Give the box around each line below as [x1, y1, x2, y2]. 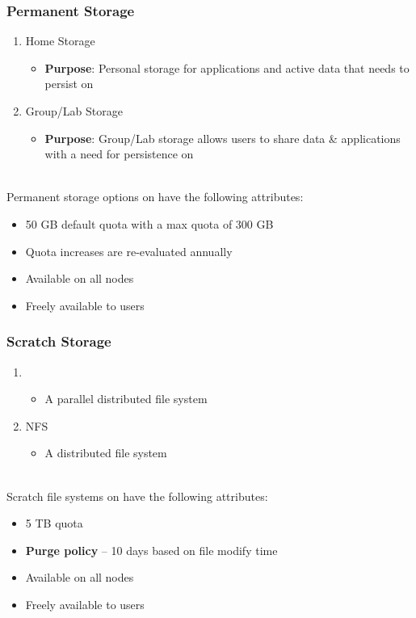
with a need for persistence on [44, 145, 194, 162]
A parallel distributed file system [44, 390, 208, 407]
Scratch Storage [6, 331, 111, 351]
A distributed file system [44, 444, 167, 461]
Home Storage [25, 32, 95, 49]
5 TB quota [25, 515, 83, 532]
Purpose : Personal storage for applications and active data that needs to [44, 59, 410, 76]
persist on [44, 75, 94, 92]
